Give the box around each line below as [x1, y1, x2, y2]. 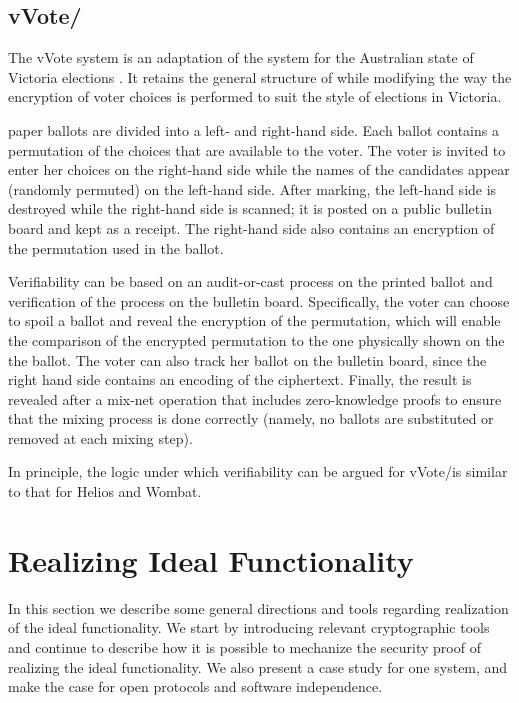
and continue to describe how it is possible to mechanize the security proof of [8, 636, 481, 657]
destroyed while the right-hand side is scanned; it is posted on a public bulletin [8, 198, 492, 219]
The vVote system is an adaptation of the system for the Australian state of [8, 47, 474, 68]
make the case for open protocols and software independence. [8, 676, 383, 697]
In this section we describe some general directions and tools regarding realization [8, 597, 509, 618]
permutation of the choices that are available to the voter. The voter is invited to [8, 139, 506, 160]
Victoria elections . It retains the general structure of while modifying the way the [8, 66, 512, 87]
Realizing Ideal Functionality [8, 539, 414, 580]
